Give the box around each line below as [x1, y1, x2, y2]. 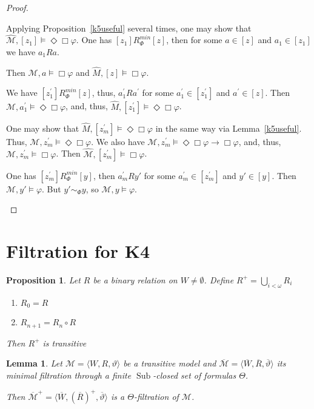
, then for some [166, 33, 222, 46]
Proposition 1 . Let [6, 273, 81, 286]
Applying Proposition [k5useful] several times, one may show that [6, 21, 252, 34]
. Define [204, 273, 234, 286]
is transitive [42, 336, 87, 349]
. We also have [91, 135, 145, 147]
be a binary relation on [93, 273, 178, 286]
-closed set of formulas [153, 368, 236, 381]
